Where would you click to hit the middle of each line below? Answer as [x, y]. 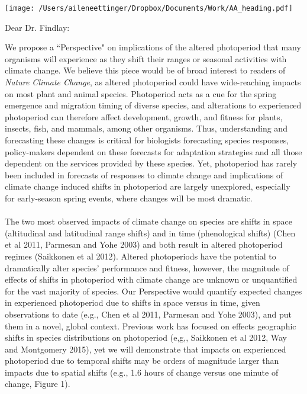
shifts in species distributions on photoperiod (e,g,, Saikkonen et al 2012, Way [146, 337]
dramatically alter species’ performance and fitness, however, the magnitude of [147, 268]
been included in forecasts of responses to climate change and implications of [144, 174]
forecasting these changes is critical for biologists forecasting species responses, [147, 140]
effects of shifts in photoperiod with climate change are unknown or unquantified [151, 279]
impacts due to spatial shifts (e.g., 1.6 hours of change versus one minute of [142, 372]
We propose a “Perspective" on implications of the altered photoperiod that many [153, 47]
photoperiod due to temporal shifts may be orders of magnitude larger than [142, 361]
